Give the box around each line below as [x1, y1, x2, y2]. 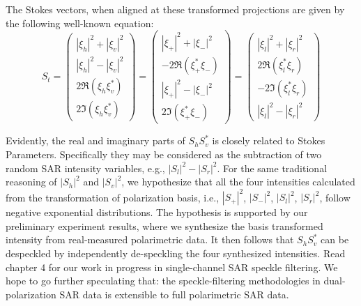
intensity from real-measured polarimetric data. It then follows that [6, 232, 294, 247]
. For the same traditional [217, 160, 328, 175]
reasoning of [6, 174, 57, 189]
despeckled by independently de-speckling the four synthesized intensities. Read [6, 246, 346, 261]
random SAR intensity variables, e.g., [6, 160, 165, 175]
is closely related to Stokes [212, 133, 325, 148]
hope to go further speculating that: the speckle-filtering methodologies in [6, 273, 321, 288]
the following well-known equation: [6, 15, 154, 30]
